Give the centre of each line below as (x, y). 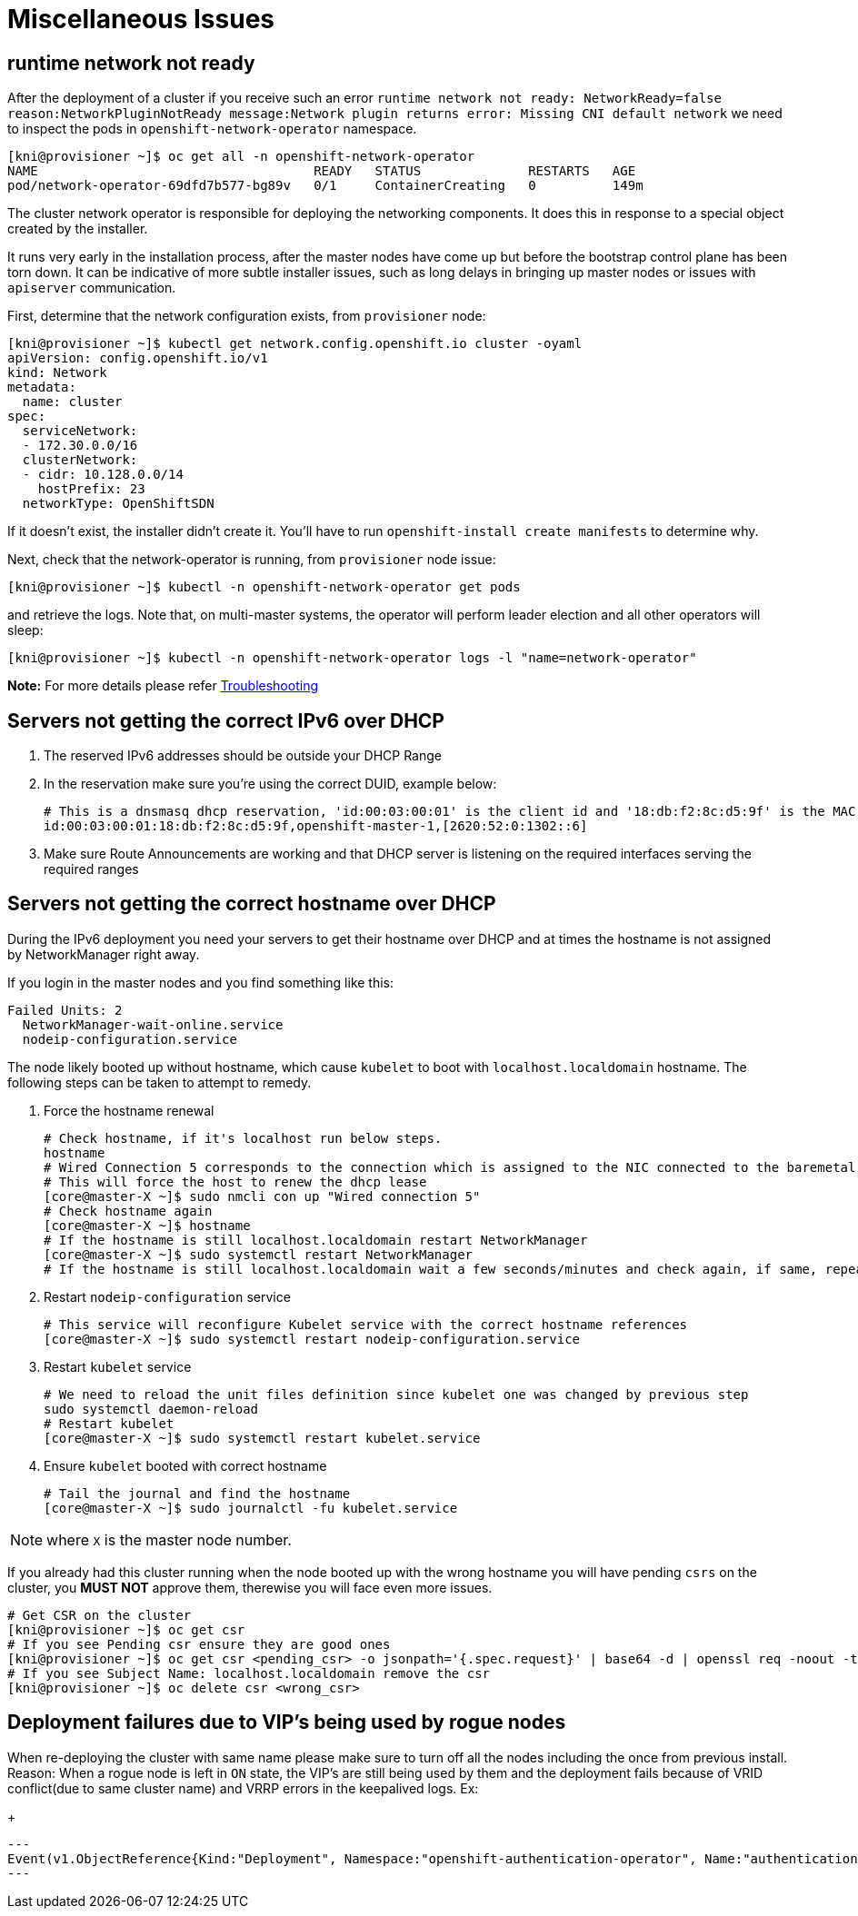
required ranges (91, 869)
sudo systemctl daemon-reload (151, 1409)
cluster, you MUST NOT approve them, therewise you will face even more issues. (250, 1587)
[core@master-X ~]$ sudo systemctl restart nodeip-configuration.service (312, 1339)
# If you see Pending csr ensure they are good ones (199, 1644)
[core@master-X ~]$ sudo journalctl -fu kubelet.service (251, 1508)
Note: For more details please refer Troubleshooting (163, 686)
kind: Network (57, 373)
